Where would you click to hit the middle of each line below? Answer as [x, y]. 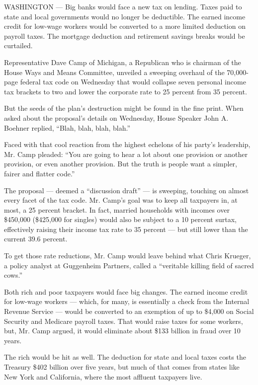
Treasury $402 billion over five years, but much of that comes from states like [122, 367]
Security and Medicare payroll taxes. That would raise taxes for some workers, [124, 321]
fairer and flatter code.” [40, 173]
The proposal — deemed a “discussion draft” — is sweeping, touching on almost [127, 190]
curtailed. [18, 45]
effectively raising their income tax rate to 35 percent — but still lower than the [126, 229]
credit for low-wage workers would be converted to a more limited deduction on [125, 26]
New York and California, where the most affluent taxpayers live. [103, 376]
